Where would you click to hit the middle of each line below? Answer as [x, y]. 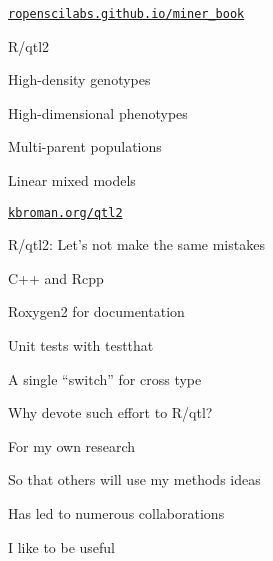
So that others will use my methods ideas [134, 479]
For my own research [72, 445]
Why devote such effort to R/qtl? [110, 412]
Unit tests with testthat [81, 345]
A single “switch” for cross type [105, 378]
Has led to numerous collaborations [116, 513]
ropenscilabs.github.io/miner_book [126, 14]
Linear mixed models [72, 180]
